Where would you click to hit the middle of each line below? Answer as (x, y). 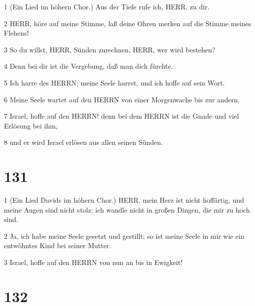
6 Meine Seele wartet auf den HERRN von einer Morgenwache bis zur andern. (122, 99)
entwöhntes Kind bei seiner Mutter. (58, 245)
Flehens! (17, 33)
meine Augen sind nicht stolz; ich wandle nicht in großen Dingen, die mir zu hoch (127, 209)
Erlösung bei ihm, (31, 125)
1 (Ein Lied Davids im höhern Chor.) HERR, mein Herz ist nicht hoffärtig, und (124, 200)
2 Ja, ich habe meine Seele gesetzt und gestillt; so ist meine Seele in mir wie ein (124, 236)
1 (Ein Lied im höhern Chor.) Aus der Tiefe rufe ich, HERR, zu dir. (107, 6)
